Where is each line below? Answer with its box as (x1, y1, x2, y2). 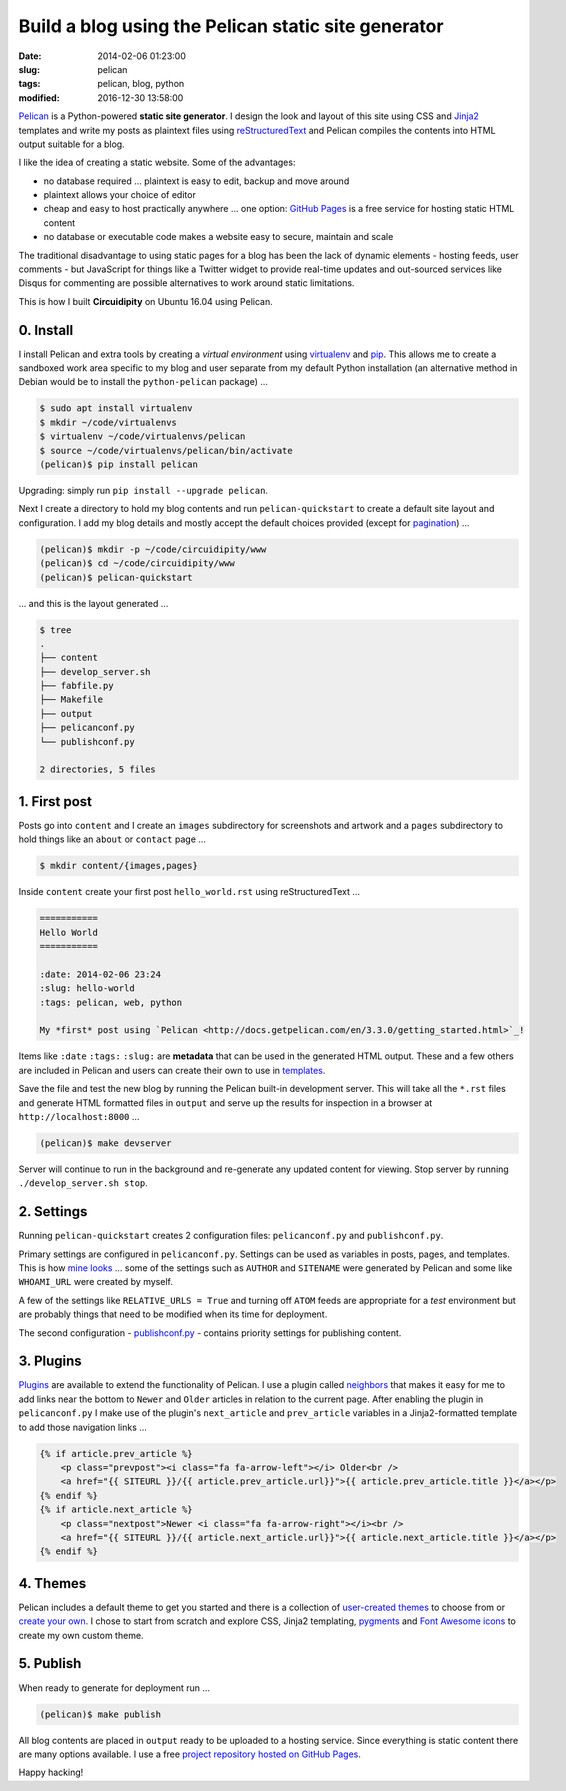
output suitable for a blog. (18, 138, 125, 150)
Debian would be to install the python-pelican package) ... (18, 376, 269, 388)
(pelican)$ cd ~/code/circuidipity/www (39, 558, 235, 569)
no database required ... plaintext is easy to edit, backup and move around (43, 175, 350, 187)
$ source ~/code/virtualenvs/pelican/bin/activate (39, 445, 294, 456)
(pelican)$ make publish (39, 1708, 162, 1720)
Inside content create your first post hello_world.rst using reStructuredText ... (18, 886, 360, 898)
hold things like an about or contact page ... (18, 833, 207, 845)
